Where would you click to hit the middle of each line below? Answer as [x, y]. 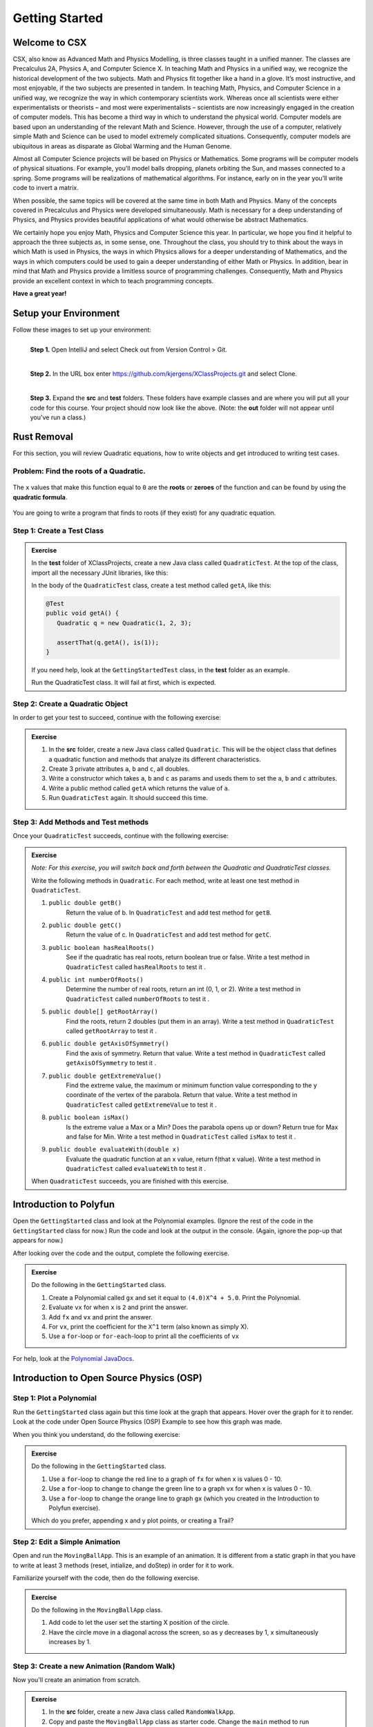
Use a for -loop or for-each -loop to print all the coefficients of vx [144, 1336]
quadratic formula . [40, 497]
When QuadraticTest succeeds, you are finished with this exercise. [130, 1181]
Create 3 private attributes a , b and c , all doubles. [119, 769]
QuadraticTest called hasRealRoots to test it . [136, 966]
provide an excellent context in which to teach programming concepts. [113, 280]
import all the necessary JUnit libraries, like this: [100, 573]
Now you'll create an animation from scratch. [77, 1680]
